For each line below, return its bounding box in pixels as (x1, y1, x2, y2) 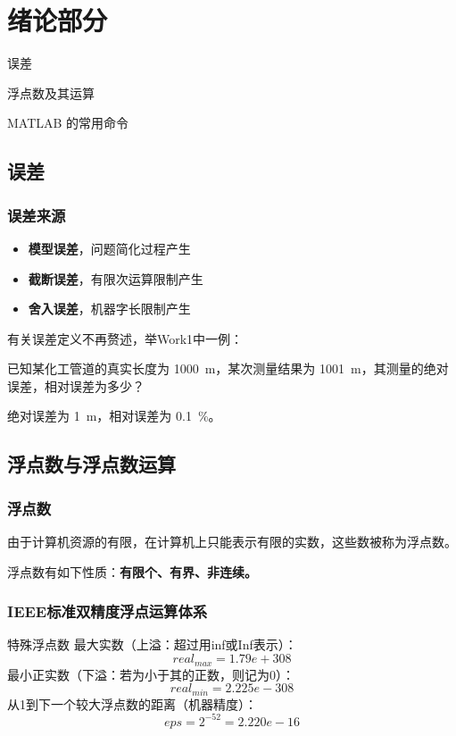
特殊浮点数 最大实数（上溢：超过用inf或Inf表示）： (7, 635, 297, 654)
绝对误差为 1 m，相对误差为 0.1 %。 (7, 406, 221, 425)
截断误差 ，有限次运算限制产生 (28, 269, 203, 288)
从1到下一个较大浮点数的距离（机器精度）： (7, 694, 257, 713)
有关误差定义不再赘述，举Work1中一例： (7, 329, 244, 347)
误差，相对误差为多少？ (7, 376, 145, 395)
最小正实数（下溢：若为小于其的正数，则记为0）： (7, 665, 294, 683)
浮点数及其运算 (7, 83, 95, 102)
